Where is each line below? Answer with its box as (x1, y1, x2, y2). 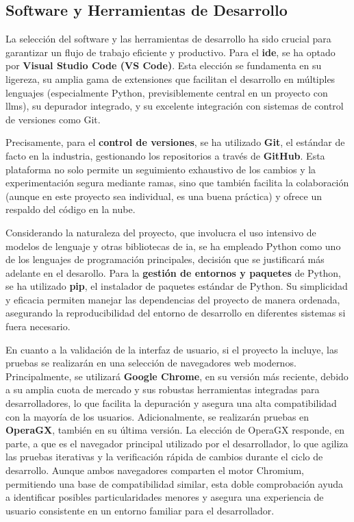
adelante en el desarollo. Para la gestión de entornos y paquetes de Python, (5, 265, 341, 279)
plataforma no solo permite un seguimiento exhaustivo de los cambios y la (5, 162, 316, 176)
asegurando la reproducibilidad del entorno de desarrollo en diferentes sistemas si (5, 306, 346, 320)
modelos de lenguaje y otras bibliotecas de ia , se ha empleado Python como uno (5, 238, 341, 253)
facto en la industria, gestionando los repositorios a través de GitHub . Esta (5, 148, 325, 162)
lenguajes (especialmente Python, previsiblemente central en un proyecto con (5, 85, 328, 99)
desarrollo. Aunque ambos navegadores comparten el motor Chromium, (5, 463, 305, 477)
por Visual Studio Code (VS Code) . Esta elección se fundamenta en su (5, 58, 322, 73)
